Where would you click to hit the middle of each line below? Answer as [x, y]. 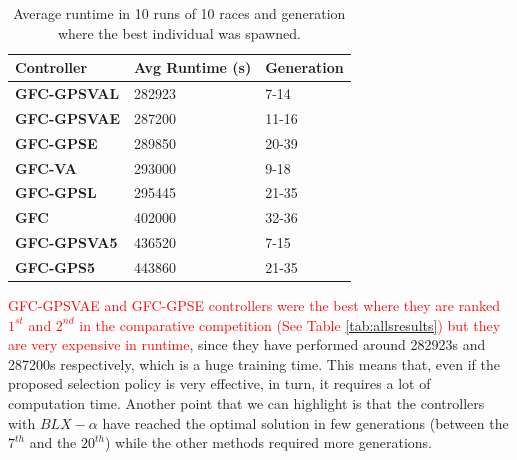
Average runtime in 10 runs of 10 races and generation [179, 13]
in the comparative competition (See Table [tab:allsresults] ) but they [290, 324]
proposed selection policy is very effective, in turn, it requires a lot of [219, 383]
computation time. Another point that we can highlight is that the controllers [246, 403]
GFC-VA [46, 167]
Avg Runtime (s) [193, 67]
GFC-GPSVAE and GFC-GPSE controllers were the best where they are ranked [254, 305]
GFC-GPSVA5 [66, 242]
